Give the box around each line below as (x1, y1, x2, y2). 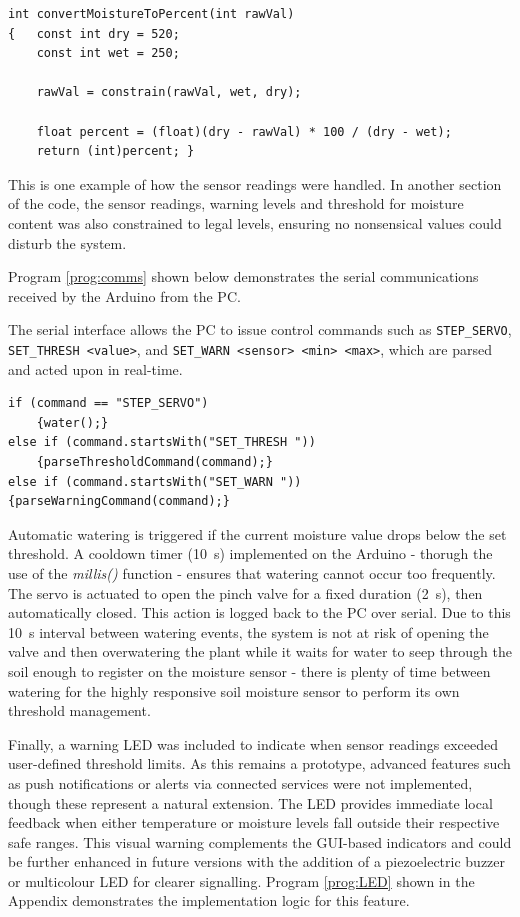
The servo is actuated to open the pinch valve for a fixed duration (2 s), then (8, 582, 483, 603)
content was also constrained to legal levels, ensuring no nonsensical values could (8, 212, 502, 233)
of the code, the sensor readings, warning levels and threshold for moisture (8, 193, 464, 214)
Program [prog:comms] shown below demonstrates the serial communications (8, 266, 479, 287)
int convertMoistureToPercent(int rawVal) (8, 7, 295, 21)
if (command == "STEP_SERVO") (8, 396, 209, 411)
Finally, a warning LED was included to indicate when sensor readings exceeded (8, 733, 499, 754)
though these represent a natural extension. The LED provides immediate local (8, 792, 493, 813)
